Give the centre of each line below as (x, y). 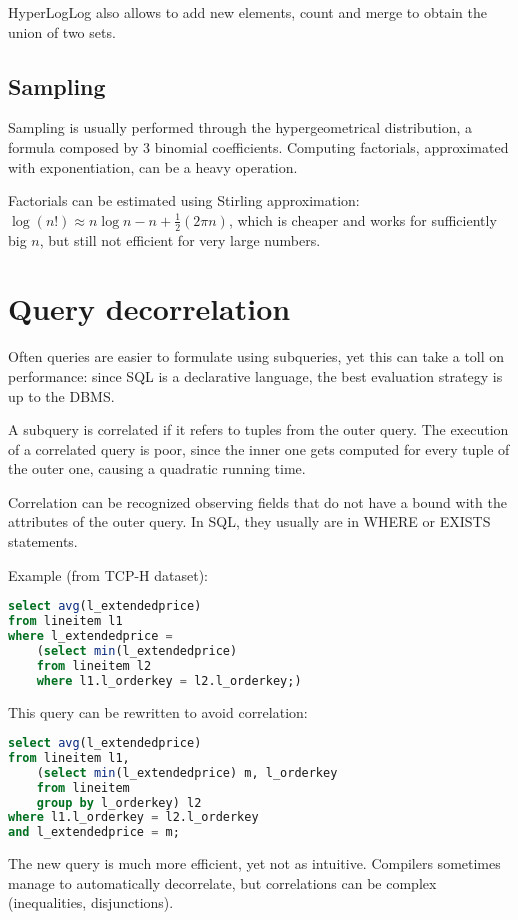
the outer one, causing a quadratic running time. (157, 468)
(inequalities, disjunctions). (91, 902)
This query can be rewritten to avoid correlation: (158, 711)
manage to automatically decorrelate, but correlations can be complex (222, 882)
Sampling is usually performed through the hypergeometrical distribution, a (240, 127)
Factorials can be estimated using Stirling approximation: (184, 200)
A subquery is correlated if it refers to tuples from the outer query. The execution (258, 429)
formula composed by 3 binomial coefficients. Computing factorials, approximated (258, 146)
